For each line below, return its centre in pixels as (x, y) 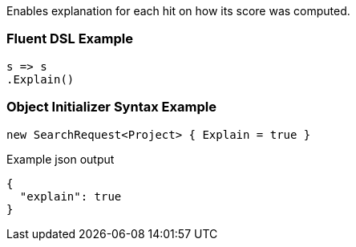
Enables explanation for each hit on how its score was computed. (178, 11)
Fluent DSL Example (70, 39)
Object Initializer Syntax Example (111, 107)
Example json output (61, 159)
